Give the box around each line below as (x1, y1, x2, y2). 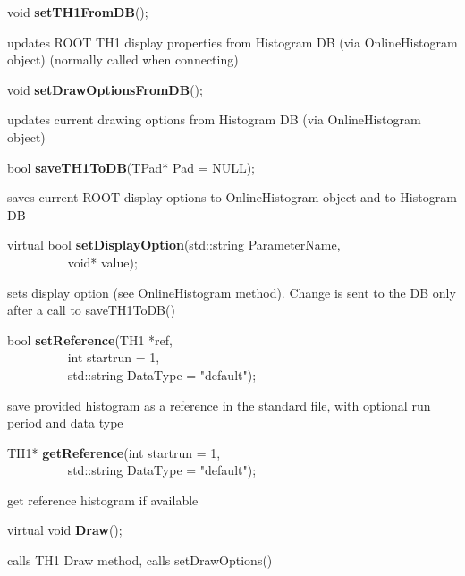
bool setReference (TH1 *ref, (7, 330, 173, 349)
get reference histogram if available (7, 490, 199, 509)
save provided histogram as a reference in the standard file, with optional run (7, 395, 431, 414)
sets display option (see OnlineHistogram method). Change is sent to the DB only (7, 283, 456, 301)
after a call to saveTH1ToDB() (7, 301, 175, 319)
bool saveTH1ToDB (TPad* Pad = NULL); (7, 157, 255, 176)
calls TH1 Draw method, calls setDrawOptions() (7, 551, 273, 570)
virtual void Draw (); (7, 521, 123, 539)
